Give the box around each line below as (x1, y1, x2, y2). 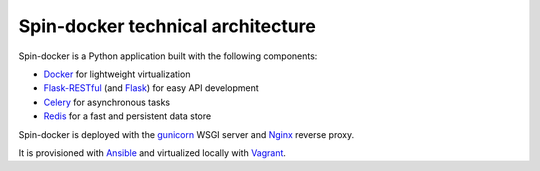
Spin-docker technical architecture (18, 15, 317, 37)
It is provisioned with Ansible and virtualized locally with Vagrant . (18, 146, 287, 159)
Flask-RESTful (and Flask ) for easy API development (43, 82, 259, 94)
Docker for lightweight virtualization (43, 68, 191, 80)
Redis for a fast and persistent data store (43, 110, 212, 122)
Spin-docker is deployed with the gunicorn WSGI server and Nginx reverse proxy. (18, 128, 355, 140)
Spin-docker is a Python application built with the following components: (18, 50, 318, 62)
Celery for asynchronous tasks (43, 96, 170, 108)
